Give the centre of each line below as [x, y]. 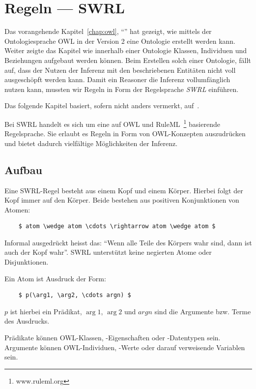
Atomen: [17, 209]
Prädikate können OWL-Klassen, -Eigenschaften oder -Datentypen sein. [113, 338]
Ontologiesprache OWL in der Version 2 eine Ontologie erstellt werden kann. [120, 41]
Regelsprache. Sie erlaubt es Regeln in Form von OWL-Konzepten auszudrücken [125, 134]
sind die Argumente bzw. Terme [203, 311]
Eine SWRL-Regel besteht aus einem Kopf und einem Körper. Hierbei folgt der [124, 190]
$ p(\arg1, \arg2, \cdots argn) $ [75, 295]
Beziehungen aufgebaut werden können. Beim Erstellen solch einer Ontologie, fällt [128, 60]
